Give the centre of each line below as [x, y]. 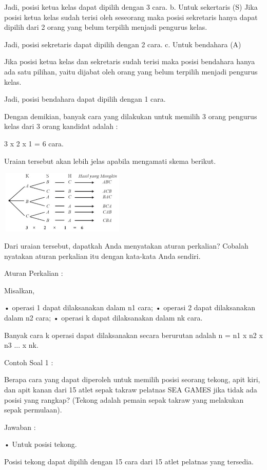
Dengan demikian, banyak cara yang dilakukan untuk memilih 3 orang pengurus [131, 116]
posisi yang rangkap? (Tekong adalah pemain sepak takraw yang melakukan [124, 399]
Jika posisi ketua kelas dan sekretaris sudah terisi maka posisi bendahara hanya [130, 61]
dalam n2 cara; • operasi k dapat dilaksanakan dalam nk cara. [103, 318]
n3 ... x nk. [21, 345]
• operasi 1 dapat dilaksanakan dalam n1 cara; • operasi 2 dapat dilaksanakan [130, 307]
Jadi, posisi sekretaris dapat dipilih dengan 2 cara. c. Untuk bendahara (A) [123, 44]
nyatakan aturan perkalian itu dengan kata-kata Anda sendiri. [102, 256]
